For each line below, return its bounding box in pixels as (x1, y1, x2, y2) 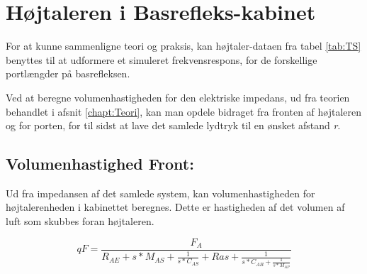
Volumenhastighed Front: (6, 153, 194, 175)
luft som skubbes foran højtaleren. (6, 214, 154, 229)
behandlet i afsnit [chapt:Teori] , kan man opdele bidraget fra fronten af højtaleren (6, 104, 362, 119)
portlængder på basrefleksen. (6, 66, 130, 81)
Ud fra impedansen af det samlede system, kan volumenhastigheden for (6, 185, 315, 200)
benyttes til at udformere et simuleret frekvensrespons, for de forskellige (6, 52, 317, 67)
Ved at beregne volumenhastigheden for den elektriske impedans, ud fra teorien (6, 89, 350, 104)
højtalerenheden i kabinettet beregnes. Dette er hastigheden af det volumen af (6, 199, 345, 214)
